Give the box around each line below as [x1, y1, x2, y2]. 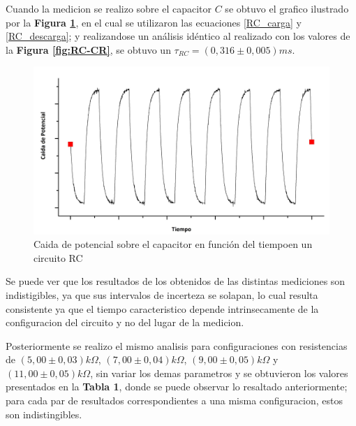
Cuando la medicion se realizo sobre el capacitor [6, 1, 212, 15]
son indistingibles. [6, 406, 82, 421]
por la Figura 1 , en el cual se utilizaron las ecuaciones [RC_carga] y [6, 15, 302, 29]
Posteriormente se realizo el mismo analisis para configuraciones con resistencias [6, 338, 348, 353]
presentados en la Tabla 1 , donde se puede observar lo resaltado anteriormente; [6, 379, 348, 394]
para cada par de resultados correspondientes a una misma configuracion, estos [6, 393, 343, 408]
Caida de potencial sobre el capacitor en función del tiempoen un [34, 237, 313, 251]
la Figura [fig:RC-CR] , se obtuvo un [6, 42, 171, 57]
